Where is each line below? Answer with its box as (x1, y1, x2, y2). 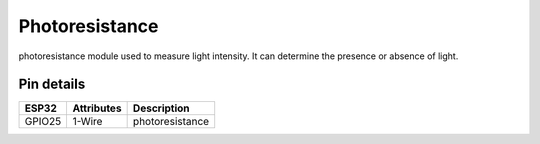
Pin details (18, 76, 86, 93)
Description (132, 101, 190, 115)
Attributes (72, 101, 122, 115)
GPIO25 (24, 115, 62, 129)
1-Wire (72, 115, 103, 129)
